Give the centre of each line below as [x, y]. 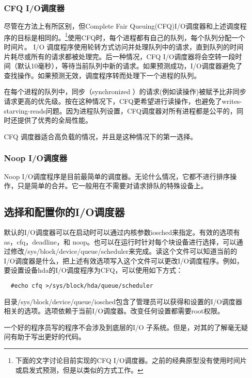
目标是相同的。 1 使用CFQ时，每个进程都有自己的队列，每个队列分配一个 [131, 36]
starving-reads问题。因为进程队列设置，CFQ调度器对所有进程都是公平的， [120, 110]
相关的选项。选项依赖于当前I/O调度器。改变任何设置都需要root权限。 [114, 311]
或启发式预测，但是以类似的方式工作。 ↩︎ [79, 370]
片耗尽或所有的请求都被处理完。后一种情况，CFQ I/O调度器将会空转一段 [120, 56]
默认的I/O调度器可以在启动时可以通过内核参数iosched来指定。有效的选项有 [122, 232]
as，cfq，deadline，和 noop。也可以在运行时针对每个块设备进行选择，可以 [120, 241]
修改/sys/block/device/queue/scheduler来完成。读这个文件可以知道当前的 [124, 251]
